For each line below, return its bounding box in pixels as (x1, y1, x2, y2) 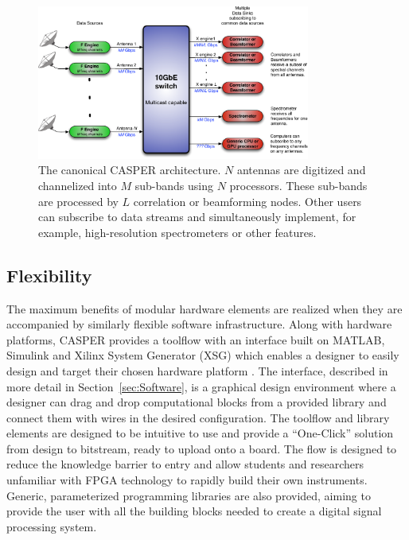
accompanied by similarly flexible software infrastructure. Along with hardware (6, 316, 392, 332)
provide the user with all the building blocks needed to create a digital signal (6, 503, 382, 519)
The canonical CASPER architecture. (38, 161, 221, 178)
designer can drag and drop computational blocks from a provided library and (6, 394, 387, 410)
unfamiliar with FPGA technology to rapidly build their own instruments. (6, 472, 368, 488)
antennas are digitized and (236, 161, 366, 178)
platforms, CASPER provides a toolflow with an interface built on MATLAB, (6, 331, 385, 348)
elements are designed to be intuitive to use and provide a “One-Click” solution (6, 425, 394, 441)
